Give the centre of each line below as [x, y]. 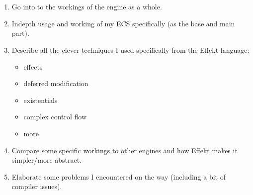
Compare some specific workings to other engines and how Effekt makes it [125, 150]
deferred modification [56, 83]
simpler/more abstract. [47, 160]
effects [33, 66]
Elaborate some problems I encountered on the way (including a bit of [119, 176]
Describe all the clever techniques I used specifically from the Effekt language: [130, 49]
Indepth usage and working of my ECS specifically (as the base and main [123, 23]
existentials [41, 100]
